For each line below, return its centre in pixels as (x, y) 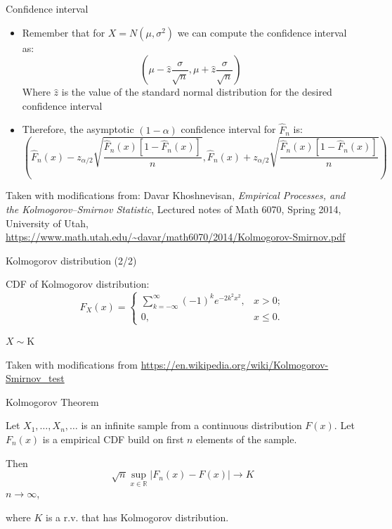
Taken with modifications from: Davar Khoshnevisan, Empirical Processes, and (176, 195)
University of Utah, (47, 223)
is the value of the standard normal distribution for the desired (197, 92)
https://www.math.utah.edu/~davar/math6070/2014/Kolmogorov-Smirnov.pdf (176, 237)
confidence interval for (228, 129)
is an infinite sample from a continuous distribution (191, 425)
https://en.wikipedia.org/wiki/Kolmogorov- (235, 364)
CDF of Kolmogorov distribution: (78, 284)
